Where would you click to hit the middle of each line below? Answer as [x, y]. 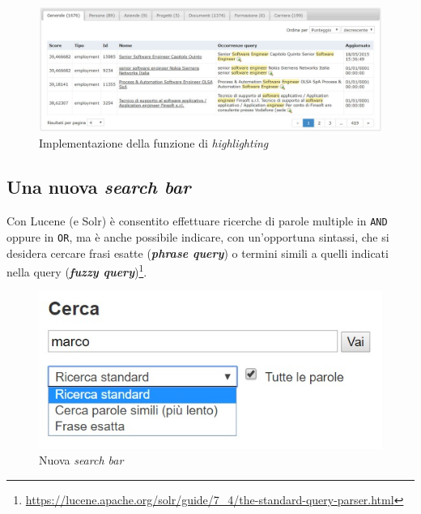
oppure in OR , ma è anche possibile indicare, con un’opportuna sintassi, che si [198, 236]
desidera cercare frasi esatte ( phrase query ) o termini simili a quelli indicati [198, 253]
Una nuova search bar [99, 187]
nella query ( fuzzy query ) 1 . [77, 270]
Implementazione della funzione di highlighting [154, 143]
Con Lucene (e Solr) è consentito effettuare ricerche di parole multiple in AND [197, 221]
